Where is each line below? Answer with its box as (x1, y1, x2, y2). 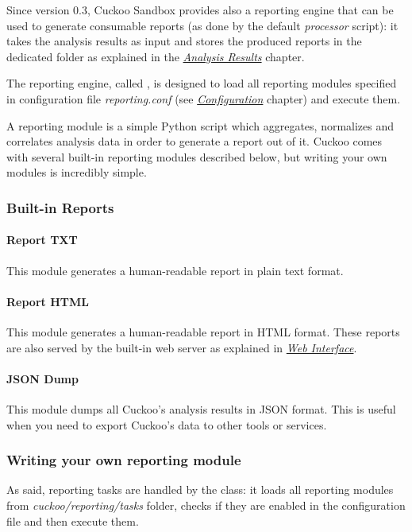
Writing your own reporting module (6, 450, 241, 470)
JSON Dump (6, 370, 79, 386)
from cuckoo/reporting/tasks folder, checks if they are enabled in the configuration (6, 496, 406, 513)
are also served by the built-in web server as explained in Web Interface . (6, 339, 357, 355)
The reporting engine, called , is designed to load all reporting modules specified (6, 75, 397, 91)
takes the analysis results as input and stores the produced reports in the (6, 33, 362, 49)
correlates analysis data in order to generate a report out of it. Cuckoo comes (6, 133, 383, 150)
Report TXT (6, 231, 78, 248)
